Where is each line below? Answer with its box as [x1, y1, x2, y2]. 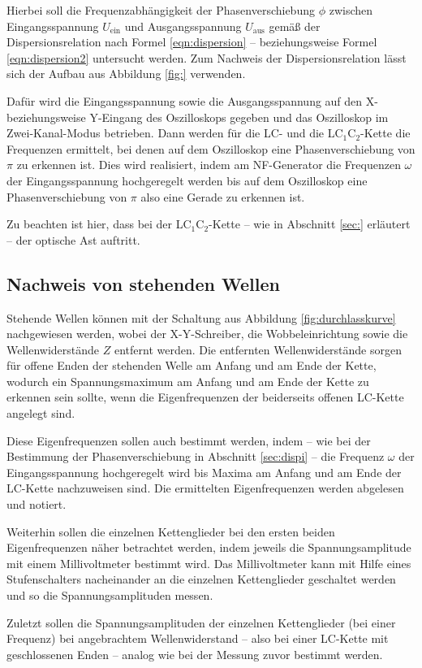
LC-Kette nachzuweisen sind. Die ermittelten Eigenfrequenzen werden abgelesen [6, 479, 404, 497]
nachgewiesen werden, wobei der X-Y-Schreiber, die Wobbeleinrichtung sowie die [6, 325, 408, 342]
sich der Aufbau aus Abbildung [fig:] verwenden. [6, 65, 246, 82]
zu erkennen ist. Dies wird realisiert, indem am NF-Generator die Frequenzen [16, 156, 401, 173]
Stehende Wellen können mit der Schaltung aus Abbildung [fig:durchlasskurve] [6, 309, 396, 326]
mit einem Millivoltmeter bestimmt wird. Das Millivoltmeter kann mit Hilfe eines [6, 554, 411, 571]
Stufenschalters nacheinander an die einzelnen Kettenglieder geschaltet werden [6, 570, 396, 588]
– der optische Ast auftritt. [6, 231, 140, 248]
